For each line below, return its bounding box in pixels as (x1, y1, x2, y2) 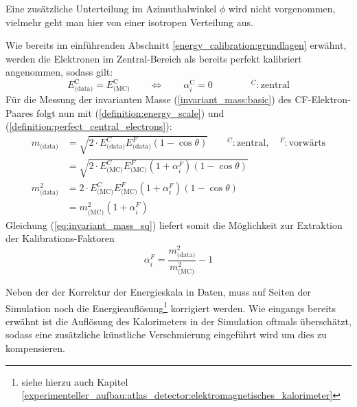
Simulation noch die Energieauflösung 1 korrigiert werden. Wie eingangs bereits (5, 298, 336, 315)
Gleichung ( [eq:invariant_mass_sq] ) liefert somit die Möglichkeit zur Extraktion (5, 217, 343, 232)
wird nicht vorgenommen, (228, 1, 336, 15)
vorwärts (288, 138, 326, 148)
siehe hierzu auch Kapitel (21, 374, 128, 388)
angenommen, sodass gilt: (5, 65, 113, 79)
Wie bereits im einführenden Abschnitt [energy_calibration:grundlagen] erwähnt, (5, 38, 347, 52)
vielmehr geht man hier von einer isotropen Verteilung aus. (5, 14, 253, 29)
